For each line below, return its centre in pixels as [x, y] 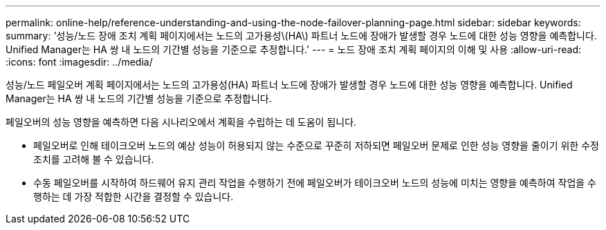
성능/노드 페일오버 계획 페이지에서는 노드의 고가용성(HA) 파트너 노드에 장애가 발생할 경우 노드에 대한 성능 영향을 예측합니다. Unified [289, 85]
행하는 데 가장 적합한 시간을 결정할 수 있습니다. [134, 197]
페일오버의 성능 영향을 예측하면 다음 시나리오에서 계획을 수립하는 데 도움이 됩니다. [181, 122]
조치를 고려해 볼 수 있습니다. [94, 159]
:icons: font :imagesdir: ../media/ [79, 62]
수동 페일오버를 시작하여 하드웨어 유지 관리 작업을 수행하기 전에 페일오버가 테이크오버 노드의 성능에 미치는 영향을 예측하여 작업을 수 [315, 183]
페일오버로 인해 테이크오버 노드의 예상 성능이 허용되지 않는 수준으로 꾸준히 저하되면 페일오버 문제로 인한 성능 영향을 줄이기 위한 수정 [316, 145]
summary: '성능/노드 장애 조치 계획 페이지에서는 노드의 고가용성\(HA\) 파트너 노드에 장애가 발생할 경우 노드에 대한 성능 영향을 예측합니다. [301, 36]
